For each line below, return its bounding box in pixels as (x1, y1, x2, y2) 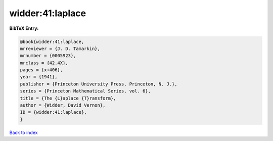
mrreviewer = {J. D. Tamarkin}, (20, 45, 101, 52)
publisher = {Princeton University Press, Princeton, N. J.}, (20, 81, 177, 87)
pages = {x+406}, (20, 67, 63, 73)
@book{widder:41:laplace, (20, 38, 84, 44)
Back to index (9, 129, 38, 135)
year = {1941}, (20, 74, 58, 80)
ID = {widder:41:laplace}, (20, 109, 87, 115)
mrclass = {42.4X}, (20, 60, 68, 66)
